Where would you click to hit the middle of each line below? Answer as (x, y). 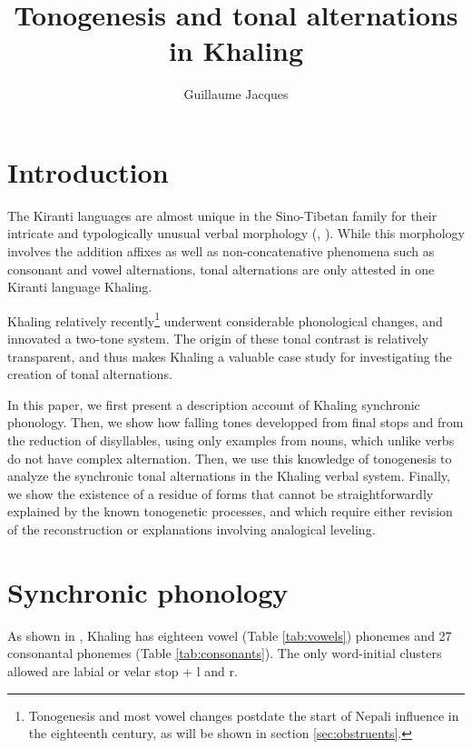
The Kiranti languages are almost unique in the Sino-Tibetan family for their (222, 215)
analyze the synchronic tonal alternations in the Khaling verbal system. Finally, (229, 476)
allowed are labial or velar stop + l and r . (123, 670)
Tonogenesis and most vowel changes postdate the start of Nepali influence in (244, 715)
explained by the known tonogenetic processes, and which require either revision (230, 511)
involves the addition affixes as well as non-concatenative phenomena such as (221, 251)
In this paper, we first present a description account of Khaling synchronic (214, 404)
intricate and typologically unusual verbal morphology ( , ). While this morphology (236, 233)
